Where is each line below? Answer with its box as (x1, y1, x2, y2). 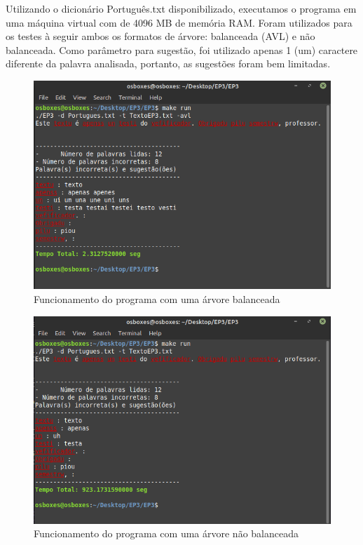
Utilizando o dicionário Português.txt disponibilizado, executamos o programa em (6, 1, 357, 15)
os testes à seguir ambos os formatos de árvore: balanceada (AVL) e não (6, 29, 315, 43)
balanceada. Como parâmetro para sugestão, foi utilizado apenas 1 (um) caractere (6, 42, 358, 57)
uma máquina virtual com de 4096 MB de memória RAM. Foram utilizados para (6, 15, 352, 29)
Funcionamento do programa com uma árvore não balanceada (34, 526, 299, 541)
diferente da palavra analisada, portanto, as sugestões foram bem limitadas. (6, 56, 331, 71)
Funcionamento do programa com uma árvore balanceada (34, 292, 280, 307)
